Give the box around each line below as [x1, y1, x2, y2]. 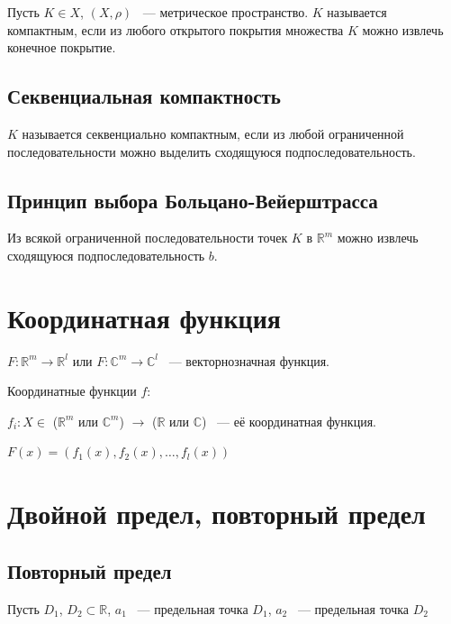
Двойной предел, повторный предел [7, 495, 426, 532]
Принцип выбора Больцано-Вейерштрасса [7, 186, 378, 214]
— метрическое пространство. [142, 3, 309, 21]
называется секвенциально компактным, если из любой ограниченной [22, 124, 404, 142]
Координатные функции [7, 381, 137, 400]
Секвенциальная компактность [7, 82, 281, 110]
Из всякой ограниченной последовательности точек [7, 228, 288, 247]
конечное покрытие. [7, 38, 116, 57]
